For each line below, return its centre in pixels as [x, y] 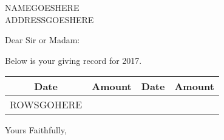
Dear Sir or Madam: [42, 40]
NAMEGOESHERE [42, 7]
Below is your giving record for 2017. [73, 60]
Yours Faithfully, [36, 130]
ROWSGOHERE [46, 105]
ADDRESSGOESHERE [49, 19]
